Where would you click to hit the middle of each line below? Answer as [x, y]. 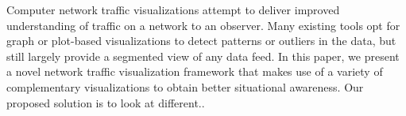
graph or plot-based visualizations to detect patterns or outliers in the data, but [201, 41]
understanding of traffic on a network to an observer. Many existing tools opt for [203, 25]
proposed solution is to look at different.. [106, 102]
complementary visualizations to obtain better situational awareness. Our [185, 86]
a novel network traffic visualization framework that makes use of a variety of [195, 71]
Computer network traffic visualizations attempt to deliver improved [173, 9]
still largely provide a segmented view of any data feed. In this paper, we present [203, 56]
